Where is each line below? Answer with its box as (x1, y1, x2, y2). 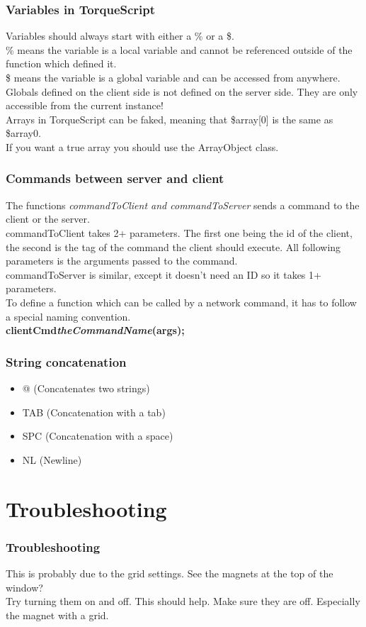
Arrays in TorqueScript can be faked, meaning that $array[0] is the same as (6, 111, 333, 126)
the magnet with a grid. (6, 607, 109, 622)
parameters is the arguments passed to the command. (6, 253, 238, 268)
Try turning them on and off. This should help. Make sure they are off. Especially (6, 594, 360, 609)
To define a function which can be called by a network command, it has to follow (6, 294, 357, 309)
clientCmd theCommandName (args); (6, 323, 185, 338)
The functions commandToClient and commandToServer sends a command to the (6, 197, 360, 212)
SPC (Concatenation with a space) (22, 428, 173, 443)
